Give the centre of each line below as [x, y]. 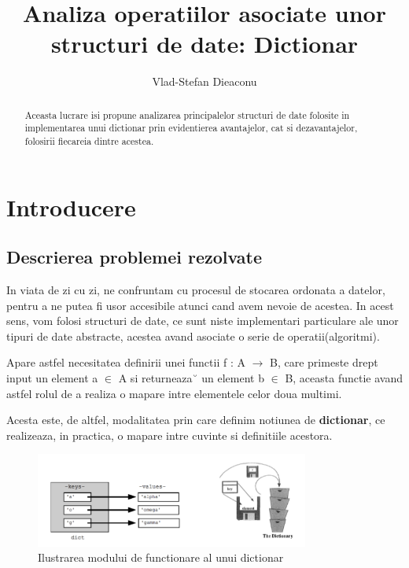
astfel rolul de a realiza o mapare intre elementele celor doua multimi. [174, 393]
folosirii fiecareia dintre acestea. [89, 141]
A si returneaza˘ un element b [191, 378]
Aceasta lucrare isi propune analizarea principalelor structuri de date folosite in [187, 114]
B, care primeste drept [324, 362]
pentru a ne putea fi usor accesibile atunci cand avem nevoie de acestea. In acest [200, 305]
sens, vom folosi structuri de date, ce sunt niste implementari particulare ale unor [203, 321]
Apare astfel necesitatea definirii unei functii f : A [126, 362]
